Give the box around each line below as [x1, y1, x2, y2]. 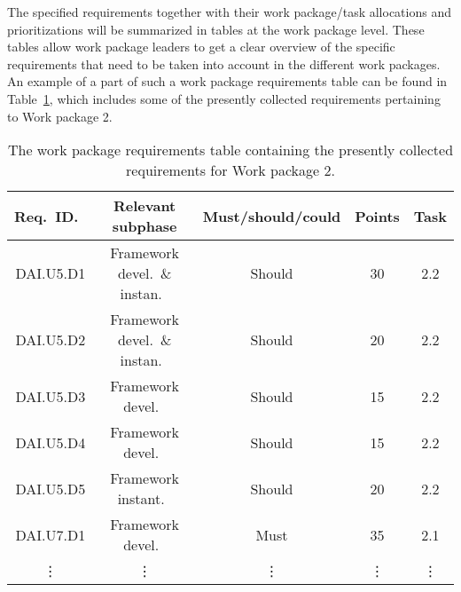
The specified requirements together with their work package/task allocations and [7, 3, 451, 20]
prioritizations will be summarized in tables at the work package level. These [7, 20, 425, 38]
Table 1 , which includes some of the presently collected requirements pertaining [7, 89, 441, 107]
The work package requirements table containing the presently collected [7, 139, 454, 161]
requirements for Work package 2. [126, 160, 335, 181]
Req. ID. [14, 205, 79, 226]
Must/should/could [202, 205, 341, 226]
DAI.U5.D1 [15, 263, 86, 284]
